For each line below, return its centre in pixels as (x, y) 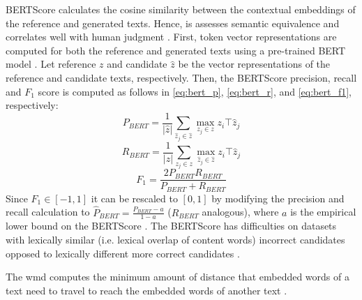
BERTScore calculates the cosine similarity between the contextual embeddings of (181, 9)
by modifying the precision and (278, 198)
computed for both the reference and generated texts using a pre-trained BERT (176, 50)
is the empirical (323, 212)
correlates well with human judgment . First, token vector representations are (171, 37)
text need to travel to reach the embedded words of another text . (146, 290)
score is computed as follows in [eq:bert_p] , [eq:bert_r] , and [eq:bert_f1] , (195, 91)
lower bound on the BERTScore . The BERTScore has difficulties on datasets (171, 226)
